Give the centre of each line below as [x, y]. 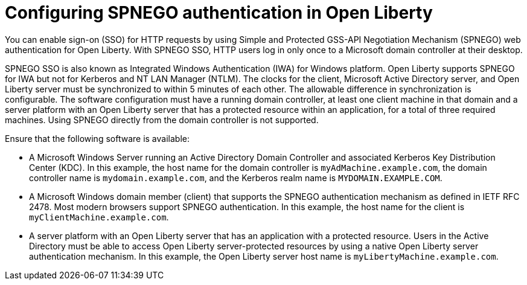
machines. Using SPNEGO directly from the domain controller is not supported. [162, 120]
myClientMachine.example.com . [99, 217]
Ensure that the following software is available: [97, 138]
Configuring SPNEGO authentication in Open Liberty [219, 13]
